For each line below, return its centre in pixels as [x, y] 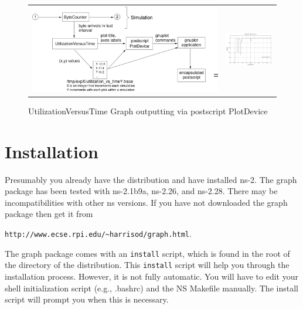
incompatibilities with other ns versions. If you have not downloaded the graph [146, 202]
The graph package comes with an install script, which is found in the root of [147, 253]
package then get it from [49, 214]
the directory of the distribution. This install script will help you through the [147, 265]
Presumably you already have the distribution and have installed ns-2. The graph [151, 179]
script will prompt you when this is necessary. [87, 299]
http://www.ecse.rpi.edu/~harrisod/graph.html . [98, 233]
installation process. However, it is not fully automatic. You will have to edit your [151, 276]
